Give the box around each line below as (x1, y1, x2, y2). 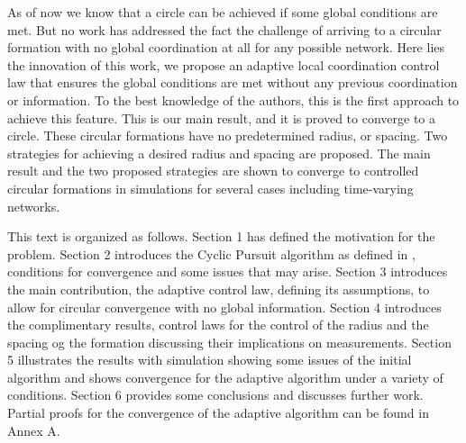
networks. (7, 196, 60, 215)
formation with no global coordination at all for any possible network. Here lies (7, 38, 445, 57)
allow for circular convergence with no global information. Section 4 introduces (7, 297, 442, 316)
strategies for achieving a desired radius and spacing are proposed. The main (7, 143, 431, 162)
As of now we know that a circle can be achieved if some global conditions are (7, 3, 438, 21)
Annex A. (7, 420, 60, 439)
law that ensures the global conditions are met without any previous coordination (7, 73, 458, 92)
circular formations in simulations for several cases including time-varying (7, 178, 414, 197)
